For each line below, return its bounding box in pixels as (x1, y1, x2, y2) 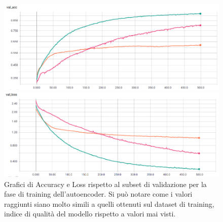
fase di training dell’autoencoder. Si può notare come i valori (4, 189, 193, 199)
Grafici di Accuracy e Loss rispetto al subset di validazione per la (4, 178, 207, 189)
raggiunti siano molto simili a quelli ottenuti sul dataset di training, (4, 198, 214, 209)
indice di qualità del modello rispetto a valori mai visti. (4, 208, 176, 219)
